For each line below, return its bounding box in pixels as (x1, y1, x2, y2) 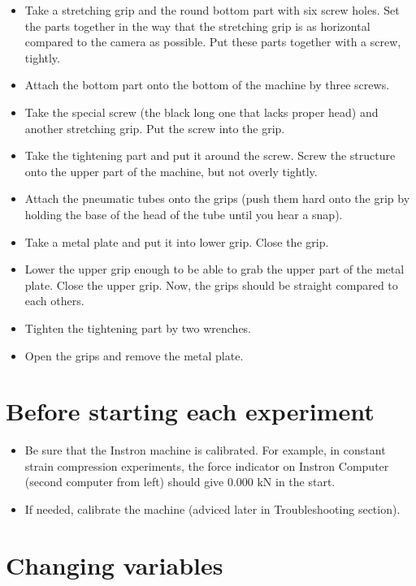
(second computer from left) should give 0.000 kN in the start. (24, 473, 336, 490)
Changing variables (6, 548, 223, 581)
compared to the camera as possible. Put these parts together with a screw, (24, 33, 401, 50)
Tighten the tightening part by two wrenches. (24, 319, 252, 336)
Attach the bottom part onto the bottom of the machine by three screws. (24, 76, 390, 93)
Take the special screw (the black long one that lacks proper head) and (24, 103, 379, 120)
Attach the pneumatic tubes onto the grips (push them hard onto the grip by (24, 190, 410, 207)
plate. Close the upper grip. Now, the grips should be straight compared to (24, 276, 398, 293)
